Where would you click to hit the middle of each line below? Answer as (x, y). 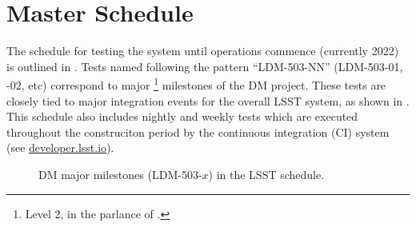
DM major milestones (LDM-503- (120, 174)
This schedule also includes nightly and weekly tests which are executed (182, 116)
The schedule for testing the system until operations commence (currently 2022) (203, 51)
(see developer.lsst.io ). (60, 147)
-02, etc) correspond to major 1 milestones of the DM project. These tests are (196, 84)
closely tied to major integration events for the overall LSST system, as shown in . (208, 100)
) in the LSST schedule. (266, 174)
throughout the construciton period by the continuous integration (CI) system (198, 131)
